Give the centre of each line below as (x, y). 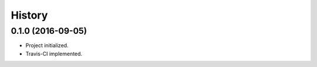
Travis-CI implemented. (54, 54)
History (29, 15)
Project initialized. (47, 45)
